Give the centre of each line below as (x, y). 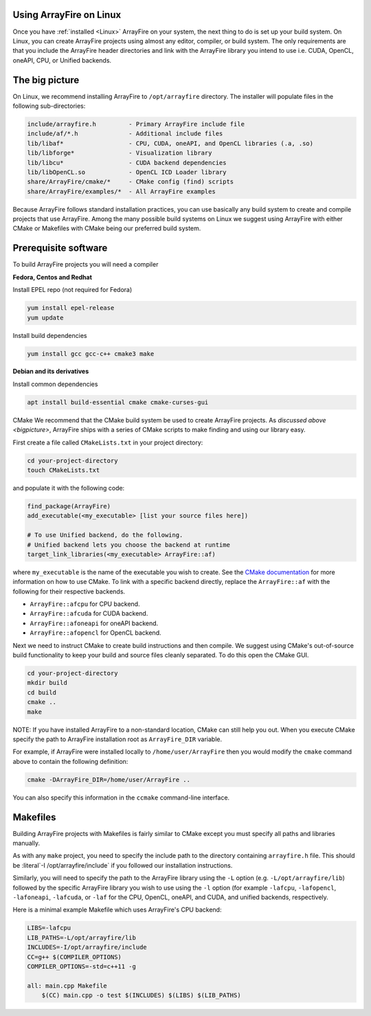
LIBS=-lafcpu (49, 928)
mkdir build (47, 683)
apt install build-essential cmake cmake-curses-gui (118, 402)
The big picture (46, 80)
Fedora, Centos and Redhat (53, 277)
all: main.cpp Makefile (67, 985)
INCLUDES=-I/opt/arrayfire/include (87, 947)
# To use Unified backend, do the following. (105, 535)
